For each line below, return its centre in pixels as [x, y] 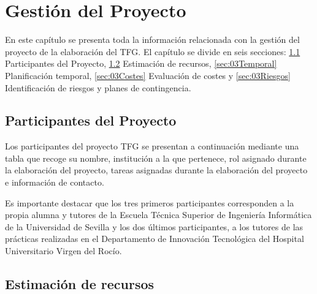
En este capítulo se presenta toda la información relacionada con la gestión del [152, 40]
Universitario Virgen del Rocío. [63, 251]
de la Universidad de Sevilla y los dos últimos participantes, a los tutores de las [154, 226]
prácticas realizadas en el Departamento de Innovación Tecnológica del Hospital [155, 239]
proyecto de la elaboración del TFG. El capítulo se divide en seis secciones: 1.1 [153, 51]
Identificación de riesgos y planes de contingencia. [98, 87]
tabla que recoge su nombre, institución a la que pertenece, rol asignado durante [156, 158]
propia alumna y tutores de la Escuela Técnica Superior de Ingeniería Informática [158, 215]
